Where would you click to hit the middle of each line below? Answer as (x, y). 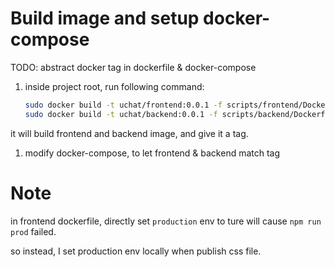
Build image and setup (105, 18)
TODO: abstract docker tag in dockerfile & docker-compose (133, 67)
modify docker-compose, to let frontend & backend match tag (152, 153)
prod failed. (33, 231)
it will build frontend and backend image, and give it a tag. (129, 133)
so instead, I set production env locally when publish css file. (136, 251)
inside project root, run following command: (114, 86)
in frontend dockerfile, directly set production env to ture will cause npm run (166, 221)
